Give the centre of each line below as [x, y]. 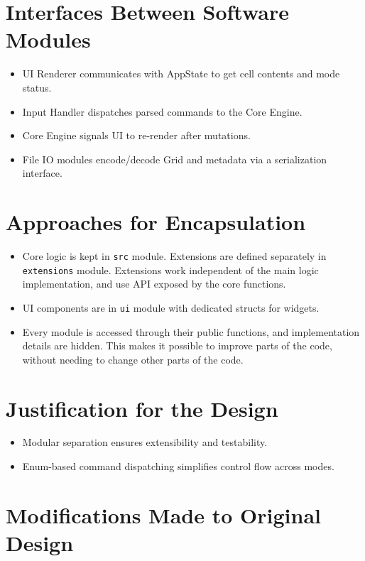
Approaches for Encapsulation [156, 222]
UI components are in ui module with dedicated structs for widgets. [171, 307]
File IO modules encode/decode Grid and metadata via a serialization [175, 159]
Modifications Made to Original [163, 514]
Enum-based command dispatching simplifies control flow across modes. [178, 466]
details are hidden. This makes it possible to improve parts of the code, [177, 345]
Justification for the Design [142, 408]
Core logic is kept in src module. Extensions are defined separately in [174, 256]
